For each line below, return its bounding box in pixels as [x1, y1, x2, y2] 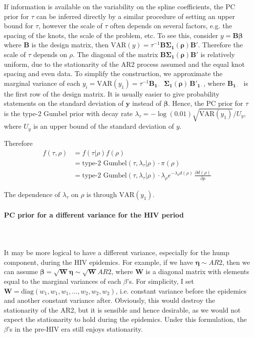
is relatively [200, 49, 235, 59]
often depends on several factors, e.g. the [110, 20, 232, 31]
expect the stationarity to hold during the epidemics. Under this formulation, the [4, 314, 247, 324]
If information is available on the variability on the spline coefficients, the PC [4, 1, 235, 11]
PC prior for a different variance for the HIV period [4, 209, 184, 219]
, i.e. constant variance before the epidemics [115, 285, 247, 296]
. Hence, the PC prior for [168, 98, 243, 108]
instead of [132, 98, 162, 108]
